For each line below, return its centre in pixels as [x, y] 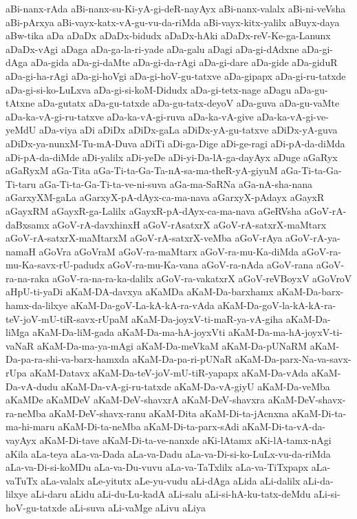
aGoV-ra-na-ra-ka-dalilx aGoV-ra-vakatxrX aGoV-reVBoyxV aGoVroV [202, 278]
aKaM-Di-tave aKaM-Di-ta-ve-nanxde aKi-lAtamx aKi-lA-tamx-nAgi [185, 440]
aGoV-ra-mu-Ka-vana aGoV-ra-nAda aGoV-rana [210, 265]
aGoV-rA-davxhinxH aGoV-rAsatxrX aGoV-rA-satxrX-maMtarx [190, 224]
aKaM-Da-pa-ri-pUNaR [182, 359]
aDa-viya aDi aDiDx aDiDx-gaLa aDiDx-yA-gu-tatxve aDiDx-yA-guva [188, 130]
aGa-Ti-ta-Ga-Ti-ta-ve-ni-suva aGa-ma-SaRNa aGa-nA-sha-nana [176, 183]
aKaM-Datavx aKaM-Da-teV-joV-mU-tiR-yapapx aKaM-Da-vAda [169, 373]
